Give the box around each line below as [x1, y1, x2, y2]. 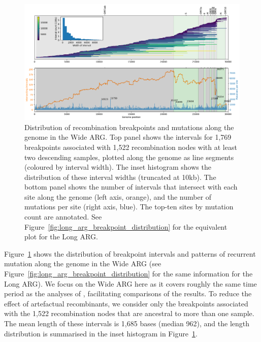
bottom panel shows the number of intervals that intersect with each [24, 181, 238, 192]
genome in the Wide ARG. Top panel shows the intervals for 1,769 [24, 132, 232, 142]
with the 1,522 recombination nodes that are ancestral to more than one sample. [4, 308, 254, 319]
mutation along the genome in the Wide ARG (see [4, 258, 161, 269]
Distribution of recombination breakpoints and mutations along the [24, 121, 234, 132]
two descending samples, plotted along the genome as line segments [24, 151, 234, 162]
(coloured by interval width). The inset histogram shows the [24, 162, 211, 172]
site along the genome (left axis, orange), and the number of [24, 191, 212, 202]
